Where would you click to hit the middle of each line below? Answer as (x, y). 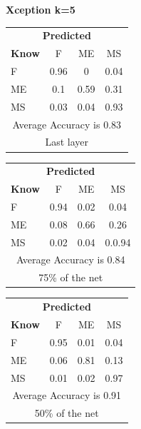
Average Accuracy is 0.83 (67, 124)
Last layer (67, 142)
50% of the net (67, 413)
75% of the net (71, 277)
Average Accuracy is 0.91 (67, 395)
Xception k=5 (41, 9)
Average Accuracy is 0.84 (70, 259)
